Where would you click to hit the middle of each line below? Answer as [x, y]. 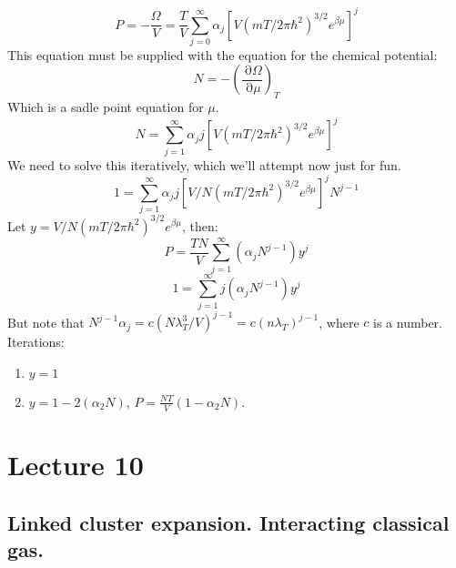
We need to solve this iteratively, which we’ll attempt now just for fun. [204, 164]
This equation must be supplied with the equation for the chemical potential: [223, 54]
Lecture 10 [76, 464]
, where [339, 322]
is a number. [408, 322]
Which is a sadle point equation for [106, 107]
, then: [200, 225]
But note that [46, 322]
